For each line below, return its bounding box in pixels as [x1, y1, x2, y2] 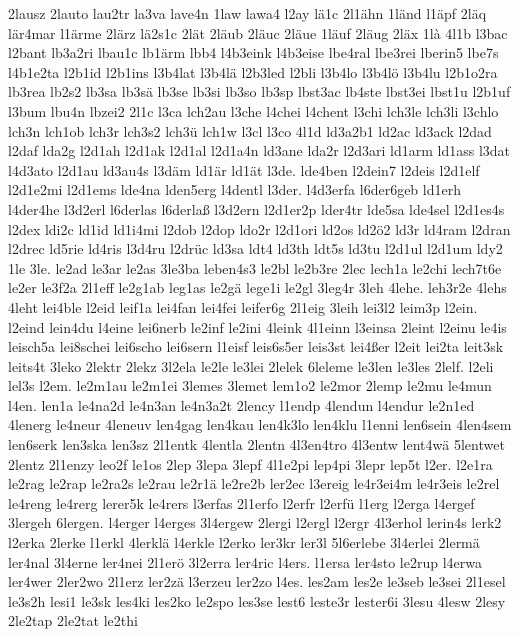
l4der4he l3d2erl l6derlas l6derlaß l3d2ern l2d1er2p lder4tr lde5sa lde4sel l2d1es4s [8, 198, 505, 219]
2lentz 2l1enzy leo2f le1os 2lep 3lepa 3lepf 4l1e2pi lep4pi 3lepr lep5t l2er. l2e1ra [8, 453, 493, 474]
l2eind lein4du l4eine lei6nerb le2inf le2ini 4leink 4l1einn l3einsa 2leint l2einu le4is [8, 316, 507, 337]
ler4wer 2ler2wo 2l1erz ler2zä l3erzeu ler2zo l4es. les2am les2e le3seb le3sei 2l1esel [8, 571, 506, 592]
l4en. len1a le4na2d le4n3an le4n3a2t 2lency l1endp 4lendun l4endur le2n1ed [8, 394, 475, 415]
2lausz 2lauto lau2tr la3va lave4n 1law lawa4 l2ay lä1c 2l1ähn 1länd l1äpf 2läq [8, 3, 487, 23]
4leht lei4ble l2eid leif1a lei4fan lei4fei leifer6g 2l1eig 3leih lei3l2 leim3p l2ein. [8, 296, 478, 317]
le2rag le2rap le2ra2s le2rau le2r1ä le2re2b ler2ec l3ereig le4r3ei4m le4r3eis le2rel [8, 473, 500, 494]
